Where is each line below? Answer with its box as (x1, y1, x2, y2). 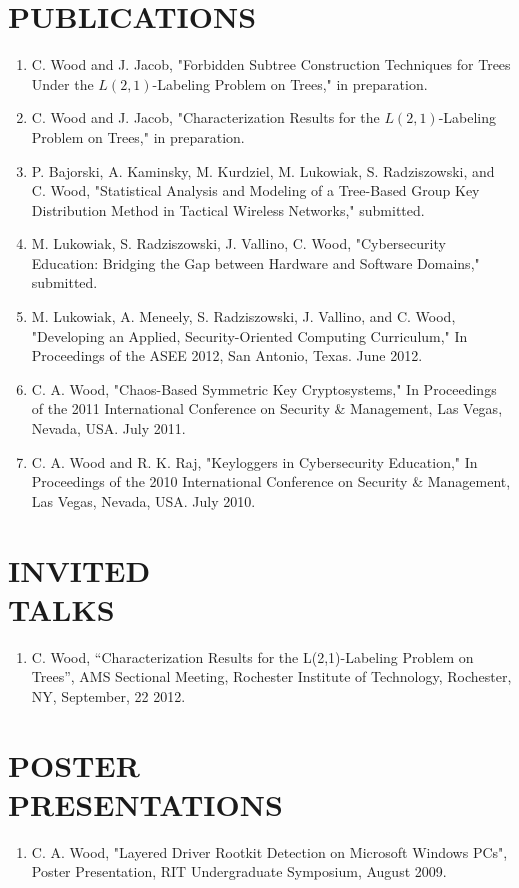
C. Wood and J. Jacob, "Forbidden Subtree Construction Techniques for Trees (31, 54, 511, 75)
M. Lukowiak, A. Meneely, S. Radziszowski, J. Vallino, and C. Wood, (31, 306, 456, 327)
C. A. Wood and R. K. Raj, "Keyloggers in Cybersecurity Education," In (31, 451, 478, 472)
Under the (31, 73, 94, 94)
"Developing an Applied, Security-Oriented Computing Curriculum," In (31, 325, 468, 346)
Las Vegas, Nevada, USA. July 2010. (31, 490, 256, 511)
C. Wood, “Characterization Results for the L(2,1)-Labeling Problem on (31, 646, 474, 667)
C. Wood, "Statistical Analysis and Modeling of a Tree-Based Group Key (31, 180, 480, 201)
